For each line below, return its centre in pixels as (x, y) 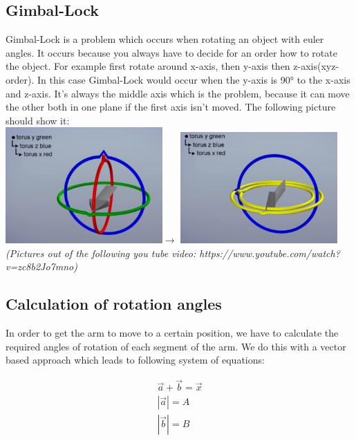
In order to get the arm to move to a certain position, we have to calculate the (172, 333)
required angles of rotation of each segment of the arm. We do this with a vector (176, 346)
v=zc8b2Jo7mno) (41, 266)
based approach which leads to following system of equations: (135, 360)
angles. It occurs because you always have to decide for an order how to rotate (171, 52)
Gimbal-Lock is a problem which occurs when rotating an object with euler (165, 39)
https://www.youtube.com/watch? (270, 253)
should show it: (38, 120)
